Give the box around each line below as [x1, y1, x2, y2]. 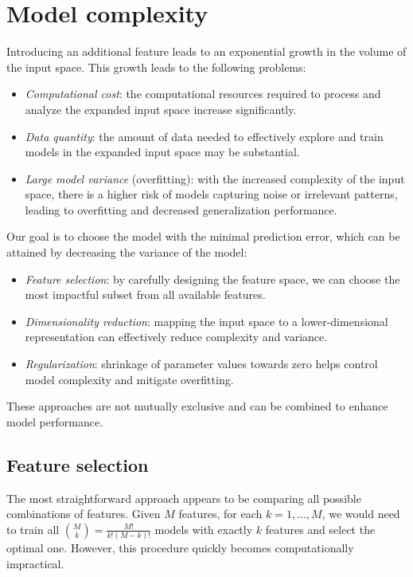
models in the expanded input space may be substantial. [25, 143, 300, 160]
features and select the [265, 520, 376, 537]
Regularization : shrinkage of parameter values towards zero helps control [25, 355, 378, 372]
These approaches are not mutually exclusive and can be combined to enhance [6, 398, 388, 414]
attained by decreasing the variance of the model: [6, 244, 247, 261]
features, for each [178, 505, 263, 522]
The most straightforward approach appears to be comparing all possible [6, 489, 361, 506]
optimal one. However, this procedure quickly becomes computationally [6, 540, 354, 556]
